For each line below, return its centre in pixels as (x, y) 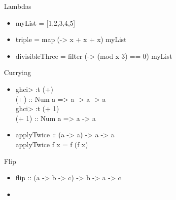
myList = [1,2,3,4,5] (45, 22)
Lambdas (18, 6)
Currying (18, 72)
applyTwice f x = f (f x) (52, 144)
